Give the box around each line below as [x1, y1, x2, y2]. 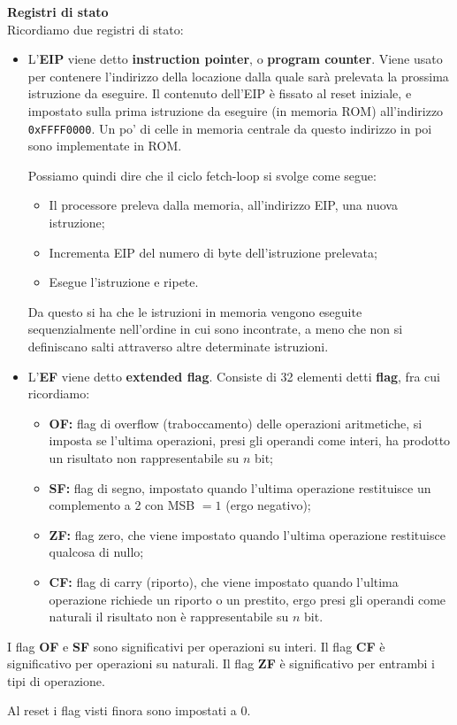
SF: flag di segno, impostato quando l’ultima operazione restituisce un [49, 478, 431, 497]
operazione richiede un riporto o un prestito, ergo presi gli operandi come [49, 590, 446, 608]
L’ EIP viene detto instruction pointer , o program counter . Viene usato [27, 50, 443, 68]
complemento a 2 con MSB [49, 496, 195, 514]
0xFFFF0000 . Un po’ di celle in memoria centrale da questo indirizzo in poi [27, 119, 432, 137]
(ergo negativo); [225, 496, 311, 514]
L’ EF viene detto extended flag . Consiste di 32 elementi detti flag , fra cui [27, 366, 440, 385]
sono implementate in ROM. [27, 136, 182, 155]
